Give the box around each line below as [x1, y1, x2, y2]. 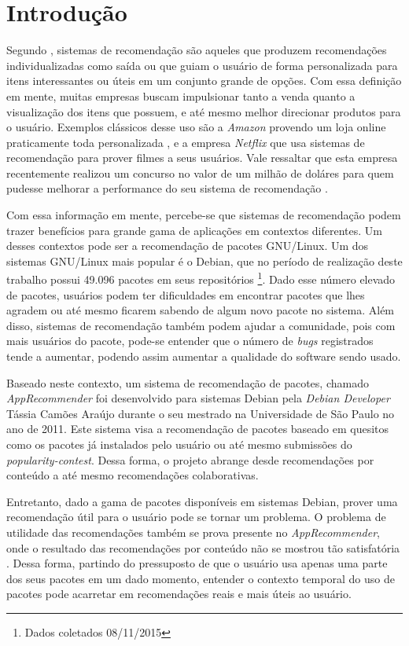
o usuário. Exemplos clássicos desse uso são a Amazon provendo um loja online [6, 119, 386, 135]
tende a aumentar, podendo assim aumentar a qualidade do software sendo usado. [6, 348, 401, 365]
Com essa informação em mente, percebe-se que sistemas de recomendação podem [6, 207, 401, 223]
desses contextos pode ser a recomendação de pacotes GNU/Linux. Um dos [6, 237, 369, 254]
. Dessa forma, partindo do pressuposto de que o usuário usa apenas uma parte [6, 555, 388, 571]
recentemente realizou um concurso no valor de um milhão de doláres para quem [6, 164, 394, 181]
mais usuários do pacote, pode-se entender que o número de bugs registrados [6, 332, 374, 349]
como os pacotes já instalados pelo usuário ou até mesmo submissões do [6, 436, 352, 453]
